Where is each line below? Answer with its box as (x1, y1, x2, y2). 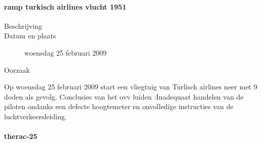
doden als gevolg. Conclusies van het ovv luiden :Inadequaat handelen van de (4, 91, 244, 102)
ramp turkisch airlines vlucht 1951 (4, 1, 127, 12)
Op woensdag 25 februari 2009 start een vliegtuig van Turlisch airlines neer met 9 (4, 81, 257, 92)
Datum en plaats (4, 30, 56, 41)
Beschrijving (4, 20, 42, 31)
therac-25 (4, 131, 38, 141)
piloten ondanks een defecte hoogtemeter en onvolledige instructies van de (4, 101, 234, 112)
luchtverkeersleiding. (4, 111, 67, 121)
